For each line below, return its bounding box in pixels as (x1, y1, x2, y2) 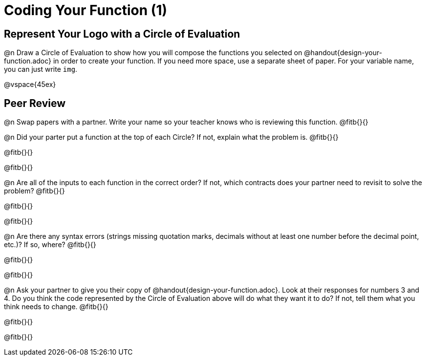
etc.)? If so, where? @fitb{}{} (4, 240, 96, 249)
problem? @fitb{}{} (4, 187, 65, 195)
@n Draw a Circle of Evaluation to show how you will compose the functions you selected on (4, 48, 302, 57)
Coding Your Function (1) (4, 2, 168, 19)
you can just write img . (4, 65, 78, 74)
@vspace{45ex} (4, 80, 56, 89)
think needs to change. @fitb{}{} (4, 302, 108, 311)
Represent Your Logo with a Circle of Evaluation (4, 27, 240, 40)
